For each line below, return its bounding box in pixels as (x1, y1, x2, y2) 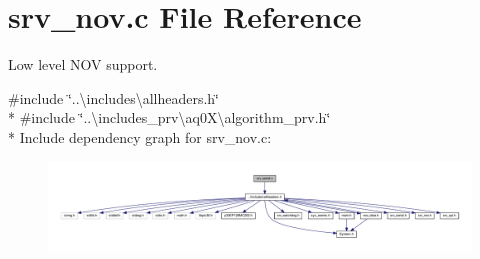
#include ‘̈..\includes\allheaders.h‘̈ (8, 87, 220, 108)
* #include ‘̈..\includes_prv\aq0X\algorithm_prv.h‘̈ (8, 107, 331, 128)
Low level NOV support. (8, 54, 158, 75)
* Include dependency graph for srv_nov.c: (8, 126, 272, 147)
